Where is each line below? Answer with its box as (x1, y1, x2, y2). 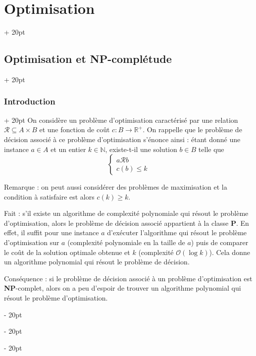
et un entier (51, 144, 86, 154)
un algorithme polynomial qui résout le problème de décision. (4, 256, 190, 267)
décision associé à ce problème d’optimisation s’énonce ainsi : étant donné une (4, 134, 241, 144)
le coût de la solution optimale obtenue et (4, 247, 130, 257)
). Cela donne (209, 247, 250, 257)
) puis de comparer (191, 237, 249, 248)
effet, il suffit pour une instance (4, 227, 99, 238)
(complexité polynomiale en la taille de (67, 237, 185, 248)
